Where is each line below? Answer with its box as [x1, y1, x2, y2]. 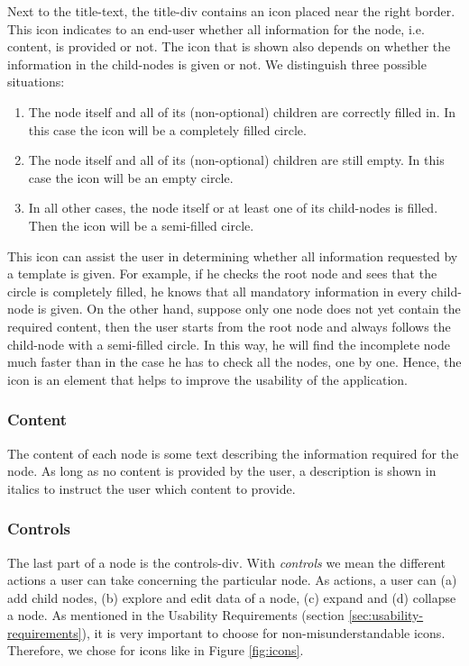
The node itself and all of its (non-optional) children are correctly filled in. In [28, 102, 456, 121]
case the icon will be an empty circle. [28, 168, 234, 187]
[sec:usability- [348, 606, 424, 625]
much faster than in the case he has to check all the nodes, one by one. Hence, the [7, 352, 462, 371]
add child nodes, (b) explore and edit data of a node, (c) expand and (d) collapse [7, 588, 456, 607]
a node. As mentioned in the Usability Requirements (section [7, 606, 345, 625]
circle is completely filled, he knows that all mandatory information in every [7, 281, 428, 300]
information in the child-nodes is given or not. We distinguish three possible [7, 54, 427, 73]
